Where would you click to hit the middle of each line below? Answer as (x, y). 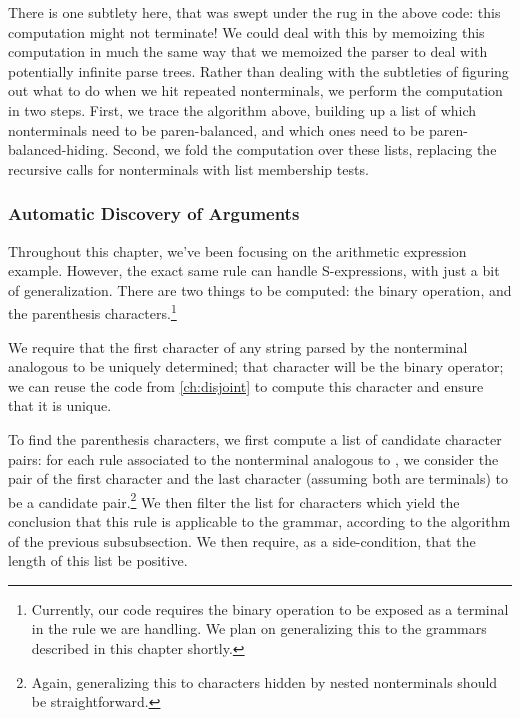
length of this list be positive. (98, 560)
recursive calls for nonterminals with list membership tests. (188, 168)
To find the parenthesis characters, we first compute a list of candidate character (255, 438)
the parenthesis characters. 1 (92, 311)
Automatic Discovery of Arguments (154, 213)
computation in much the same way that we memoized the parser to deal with (248, 51)
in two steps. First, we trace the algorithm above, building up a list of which (242, 109)
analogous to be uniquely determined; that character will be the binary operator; (256, 366)
